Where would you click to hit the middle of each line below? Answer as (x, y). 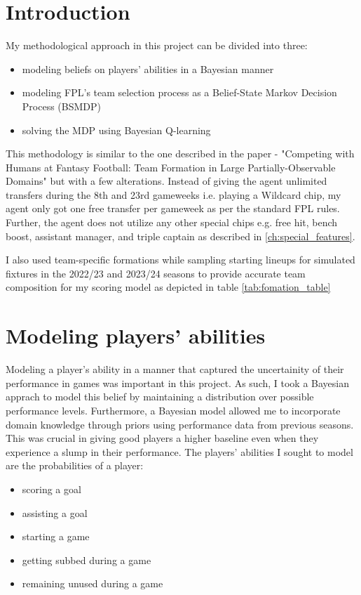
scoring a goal (52, 489)
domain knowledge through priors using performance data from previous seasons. (180, 424)
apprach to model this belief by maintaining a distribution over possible (160, 397)
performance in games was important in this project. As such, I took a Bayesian (177, 382)
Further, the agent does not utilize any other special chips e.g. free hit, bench (172, 222)
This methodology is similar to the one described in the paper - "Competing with (180, 153)
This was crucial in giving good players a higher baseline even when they (162, 438)
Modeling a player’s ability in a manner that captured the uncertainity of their (175, 369)
